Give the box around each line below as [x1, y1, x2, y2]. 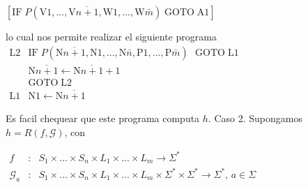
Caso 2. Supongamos [214, 111, 302, 126]
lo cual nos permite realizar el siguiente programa [6, 29, 217, 43]
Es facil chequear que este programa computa [6, 111, 200, 126]
